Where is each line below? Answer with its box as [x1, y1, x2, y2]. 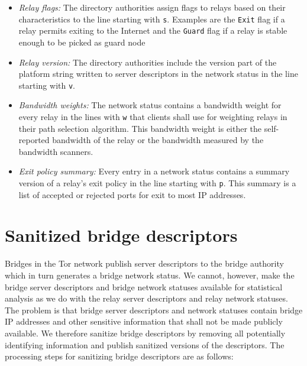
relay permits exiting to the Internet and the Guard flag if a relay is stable [18, 24, 287, 37]
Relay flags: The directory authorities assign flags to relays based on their [18, 1, 286, 13]
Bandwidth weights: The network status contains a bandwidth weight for [18, 99, 282, 111]
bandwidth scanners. [18, 145, 93, 157]
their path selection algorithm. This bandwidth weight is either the [18, 122, 262, 134]
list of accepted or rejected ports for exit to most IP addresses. [18, 188, 246, 200]
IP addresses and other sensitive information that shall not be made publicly [5, 315, 283, 328]
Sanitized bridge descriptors [5, 223, 238, 247]
